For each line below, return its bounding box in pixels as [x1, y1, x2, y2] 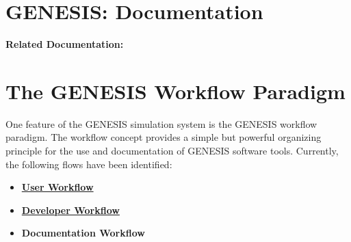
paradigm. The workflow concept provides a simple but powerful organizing [5, 130, 322, 144]
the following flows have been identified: [5, 157, 172, 171]
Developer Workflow [21, 202, 120, 217]
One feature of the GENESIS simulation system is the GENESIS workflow [5, 116, 317, 131]
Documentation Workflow [21, 226, 145, 240]
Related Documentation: [5, 37, 124, 51]
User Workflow [21, 180, 94, 194]
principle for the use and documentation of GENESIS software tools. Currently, [5, 144, 339, 158]
